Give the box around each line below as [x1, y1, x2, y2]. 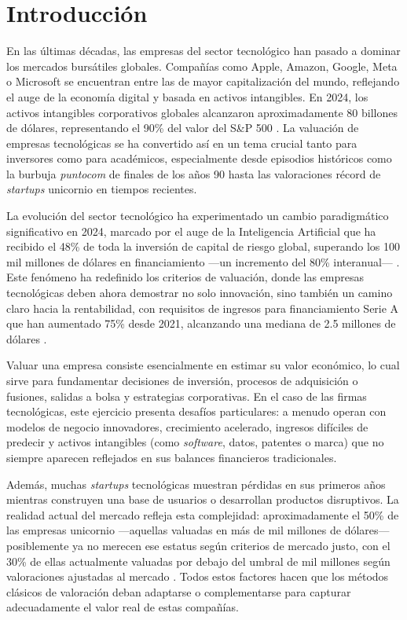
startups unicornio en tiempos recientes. [6, 181, 197, 197]
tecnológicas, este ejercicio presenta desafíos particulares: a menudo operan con [6, 403, 387, 420]
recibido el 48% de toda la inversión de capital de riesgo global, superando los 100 [6, 238, 400, 255]
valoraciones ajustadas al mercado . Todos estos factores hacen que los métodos [6, 568, 389, 585]
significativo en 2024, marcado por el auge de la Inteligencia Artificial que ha [6, 222, 376, 239]
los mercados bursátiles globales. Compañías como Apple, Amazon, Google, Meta [6, 57, 398, 74]
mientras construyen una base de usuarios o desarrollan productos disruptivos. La [6, 491, 399, 508]
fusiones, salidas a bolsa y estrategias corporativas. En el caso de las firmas [6, 387, 367, 404]
